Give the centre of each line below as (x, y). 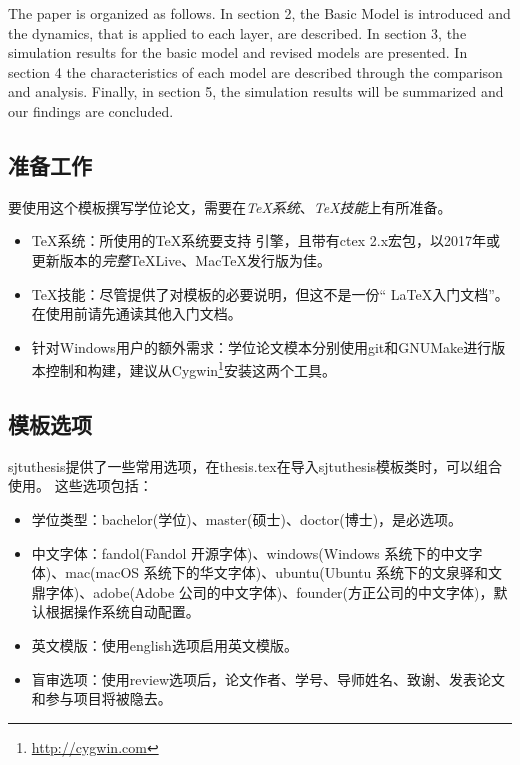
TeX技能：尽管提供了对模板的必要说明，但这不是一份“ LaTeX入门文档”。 (270, 293)
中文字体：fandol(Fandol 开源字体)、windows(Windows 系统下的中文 (250, 552)
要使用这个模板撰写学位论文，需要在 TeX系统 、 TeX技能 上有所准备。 (230, 206)
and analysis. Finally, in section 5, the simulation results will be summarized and (256, 91)
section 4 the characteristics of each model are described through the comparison (255, 71)
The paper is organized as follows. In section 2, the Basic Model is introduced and (259, 13)
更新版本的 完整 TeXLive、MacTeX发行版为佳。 (181, 259)
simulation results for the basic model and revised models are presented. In (238, 52)
